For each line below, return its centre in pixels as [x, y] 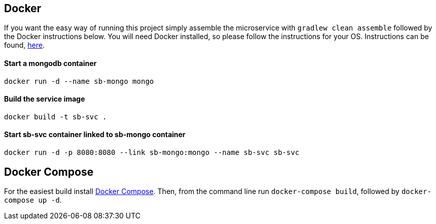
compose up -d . [33, 200]
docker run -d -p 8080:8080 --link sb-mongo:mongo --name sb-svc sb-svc [152, 153]
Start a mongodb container [51, 63]
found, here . [24, 45]
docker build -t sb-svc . [56, 117]
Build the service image [45, 99]
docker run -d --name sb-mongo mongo [79, 81]
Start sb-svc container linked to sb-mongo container [95, 135]
